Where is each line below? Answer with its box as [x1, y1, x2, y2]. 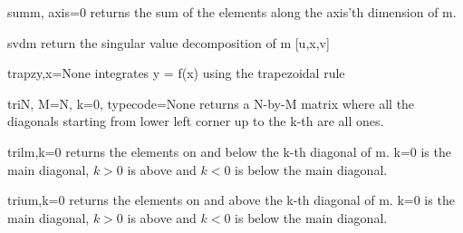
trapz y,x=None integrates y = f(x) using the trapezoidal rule [7, 63, 345, 83]
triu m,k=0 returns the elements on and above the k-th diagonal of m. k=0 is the [7, 190, 455, 209]
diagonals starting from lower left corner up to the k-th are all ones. [7, 112, 384, 131]
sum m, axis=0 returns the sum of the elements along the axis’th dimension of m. [7, 3, 457, 21]
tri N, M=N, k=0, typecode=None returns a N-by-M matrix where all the [7, 93, 415, 112]
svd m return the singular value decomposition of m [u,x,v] [7, 33, 330, 52]
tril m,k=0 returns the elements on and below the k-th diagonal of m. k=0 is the [7, 141, 451, 160]
